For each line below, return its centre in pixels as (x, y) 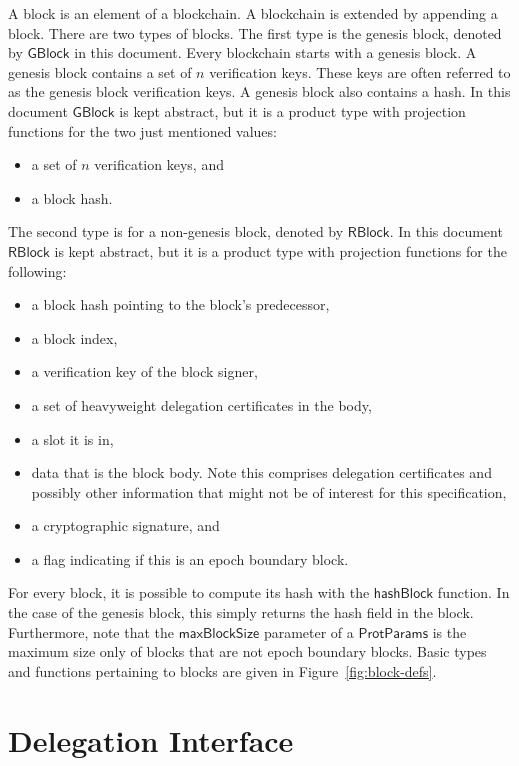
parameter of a (308, 631)
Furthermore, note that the (91, 631)
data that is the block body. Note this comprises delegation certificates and (261, 472)
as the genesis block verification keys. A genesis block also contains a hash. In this (259, 91)
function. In (473, 592)
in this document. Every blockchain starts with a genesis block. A (275, 52)
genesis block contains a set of (100, 71)
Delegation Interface (151, 739)
